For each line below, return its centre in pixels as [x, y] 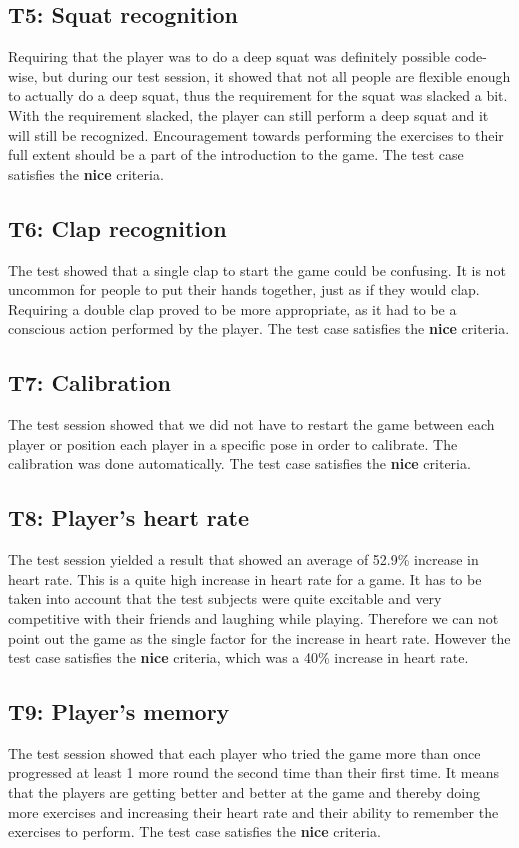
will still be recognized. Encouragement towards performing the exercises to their [256, 134]
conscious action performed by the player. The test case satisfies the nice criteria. [259, 328]
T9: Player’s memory [119, 711]
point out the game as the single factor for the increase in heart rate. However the [259, 637]
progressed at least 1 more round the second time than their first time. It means [254, 772]
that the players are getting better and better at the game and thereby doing [244, 792]
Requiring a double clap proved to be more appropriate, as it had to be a [232, 308]
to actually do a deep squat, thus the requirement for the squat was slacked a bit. [258, 95]
